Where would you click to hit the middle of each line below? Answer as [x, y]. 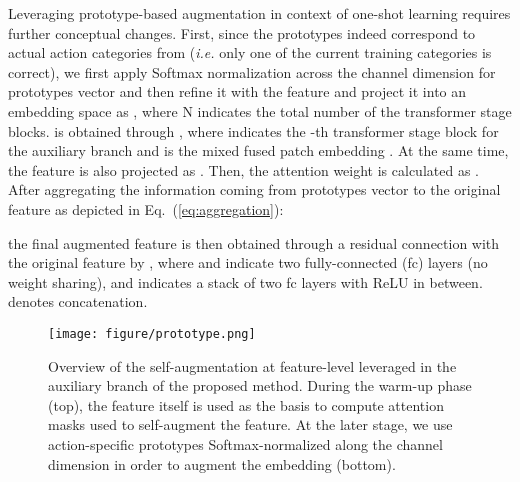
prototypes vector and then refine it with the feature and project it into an [237, 91]
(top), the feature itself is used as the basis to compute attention [246, 404]
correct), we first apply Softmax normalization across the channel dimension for [252, 71]
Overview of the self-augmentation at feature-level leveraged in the [252, 365]
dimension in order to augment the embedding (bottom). [222, 463]
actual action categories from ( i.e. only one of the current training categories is [250, 52]
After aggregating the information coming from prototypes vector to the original [254, 189]
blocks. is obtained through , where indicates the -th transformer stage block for [253, 130]
